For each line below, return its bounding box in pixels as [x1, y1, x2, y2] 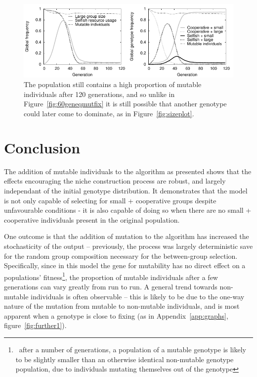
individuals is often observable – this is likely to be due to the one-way [31, 291, 245, 301]
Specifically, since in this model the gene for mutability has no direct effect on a [4, 260, 246, 271]
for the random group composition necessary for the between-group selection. [4, 250, 238, 261]
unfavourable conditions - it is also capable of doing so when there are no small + [4, 205, 252, 215]
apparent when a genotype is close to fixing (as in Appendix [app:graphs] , [4, 310, 228, 321]
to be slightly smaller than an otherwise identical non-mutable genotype [15, 354, 234, 364]
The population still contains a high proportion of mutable [24, 79, 202, 90]
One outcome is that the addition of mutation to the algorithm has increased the [4, 231, 249, 241]
